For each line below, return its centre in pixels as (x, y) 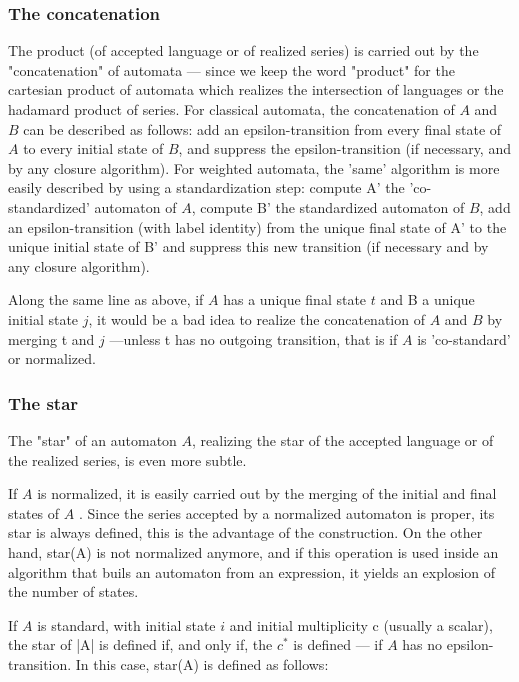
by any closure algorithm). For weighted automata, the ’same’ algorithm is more (254, 167)
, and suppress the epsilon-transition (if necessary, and (344, 148)
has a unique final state (295, 299)
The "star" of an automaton (92, 439)
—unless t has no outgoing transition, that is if (253, 338)
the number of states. (73, 591)
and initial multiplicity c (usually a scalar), (361, 624)
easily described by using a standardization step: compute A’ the (206, 187)
